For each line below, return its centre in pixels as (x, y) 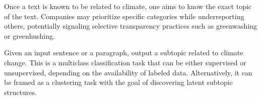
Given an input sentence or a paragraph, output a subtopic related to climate (124, 53)
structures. (20, 92)
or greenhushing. (29, 35)
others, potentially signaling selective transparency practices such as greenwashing (131, 26)
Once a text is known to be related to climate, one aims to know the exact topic (128, 6)
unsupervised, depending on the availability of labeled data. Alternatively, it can (128, 72)
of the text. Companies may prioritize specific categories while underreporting (124, 16)
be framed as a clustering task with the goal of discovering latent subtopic (118, 82)
